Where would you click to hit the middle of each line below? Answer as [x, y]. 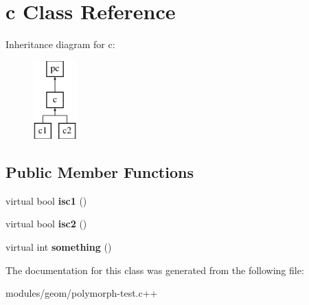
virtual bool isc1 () [46, 200]
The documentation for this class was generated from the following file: [155, 270]
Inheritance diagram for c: [60, 44]
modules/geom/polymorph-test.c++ [82, 293]
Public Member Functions [100, 172]
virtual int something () [59, 247]
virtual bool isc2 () [46, 224]
